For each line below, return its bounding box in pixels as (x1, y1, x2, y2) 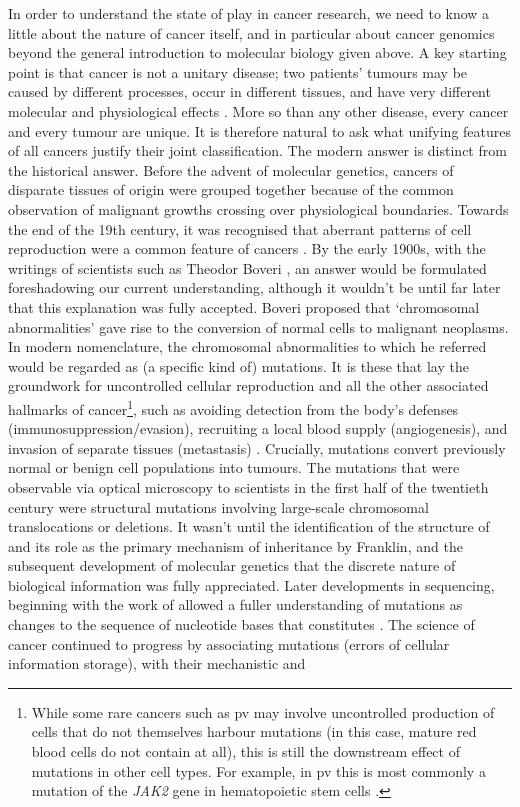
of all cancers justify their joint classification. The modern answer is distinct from (8, 140, 507, 161)
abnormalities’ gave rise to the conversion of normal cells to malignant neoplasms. (8, 316, 509, 337)
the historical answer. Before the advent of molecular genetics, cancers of (8, 159, 454, 180)
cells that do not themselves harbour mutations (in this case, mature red (31, 721, 477, 742)
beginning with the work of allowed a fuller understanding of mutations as (8, 594, 463, 615)
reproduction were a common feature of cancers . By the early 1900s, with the (8, 238, 486, 259)
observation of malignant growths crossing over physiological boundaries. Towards (8, 198, 509, 219)
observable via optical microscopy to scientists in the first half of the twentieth (8, 476, 489, 497)
